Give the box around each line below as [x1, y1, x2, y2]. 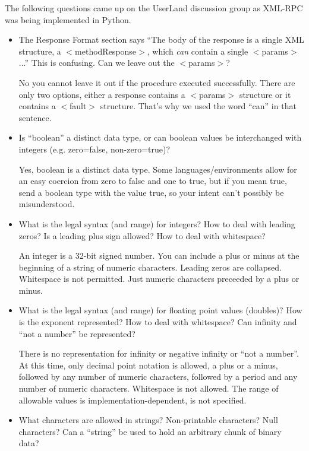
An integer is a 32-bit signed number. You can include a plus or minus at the [18, 249, 299, 262]
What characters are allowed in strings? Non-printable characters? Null [18, 414, 278, 426]
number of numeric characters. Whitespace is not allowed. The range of [18, 382, 279, 395]
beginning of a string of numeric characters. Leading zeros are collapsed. [18, 261, 282, 273]
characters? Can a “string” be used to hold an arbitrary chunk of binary [18, 425, 282, 437]
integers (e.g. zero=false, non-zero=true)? [18, 142, 171, 155]
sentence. [18, 111, 52, 123]
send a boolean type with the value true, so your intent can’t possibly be [18, 186, 284, 198]
